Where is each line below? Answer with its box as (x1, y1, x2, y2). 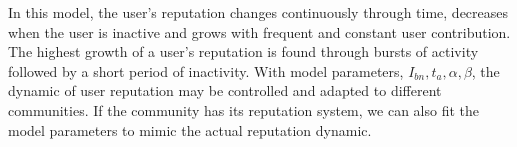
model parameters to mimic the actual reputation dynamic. (8, 119, 372, 140)
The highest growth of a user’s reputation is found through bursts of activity (8, 41, 479, 62)
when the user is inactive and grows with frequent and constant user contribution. (8, 21, 511, 42)
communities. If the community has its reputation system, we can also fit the (8, 99, 480, 120)
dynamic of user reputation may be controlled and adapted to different (8, 80, 442, 101)
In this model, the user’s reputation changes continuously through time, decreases (8, 2, 509, 22)
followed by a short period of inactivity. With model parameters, (8, 60, 404, 81)
